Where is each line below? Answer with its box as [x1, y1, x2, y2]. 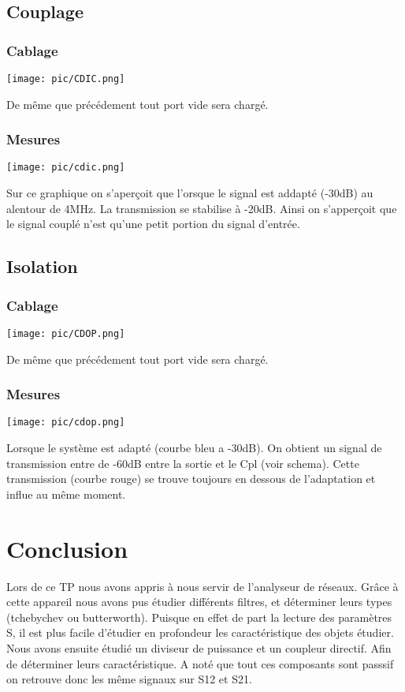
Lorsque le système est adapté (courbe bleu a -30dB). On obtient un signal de [6, 440, 382, 456]
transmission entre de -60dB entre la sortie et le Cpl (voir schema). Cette [6, 454, 359, 471]
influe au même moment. [6, 485, 126, 502]
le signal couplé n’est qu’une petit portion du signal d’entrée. [6, 215, 300, 232]
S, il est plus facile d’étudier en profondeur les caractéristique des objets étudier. [6, 624, 394, 641]
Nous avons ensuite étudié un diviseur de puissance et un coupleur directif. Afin [6, 639, 392, 656]
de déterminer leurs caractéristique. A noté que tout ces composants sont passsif [6, 655, 394, 671]
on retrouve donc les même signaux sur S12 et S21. [6, 671, 252, 687]
